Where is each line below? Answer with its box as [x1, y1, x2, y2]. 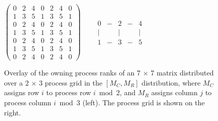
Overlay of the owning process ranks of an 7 [4, 67, 141, 78]
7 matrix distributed [151, 67, 214, 78]
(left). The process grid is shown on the [82, 97, 205, 108]
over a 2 [4, 77, 29, 88]
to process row [46, 87, 91, 98]
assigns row [4, 87, 40, 98]
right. [4, 107, 21, 117]
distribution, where [141, 77, 201, 88]
